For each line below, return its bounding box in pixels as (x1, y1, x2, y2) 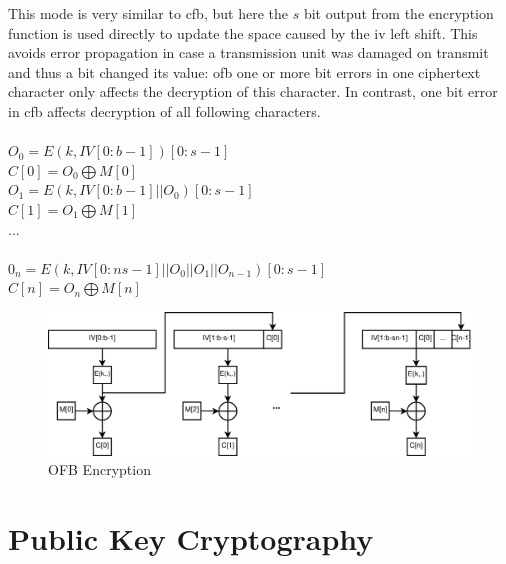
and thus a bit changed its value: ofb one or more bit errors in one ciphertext (8, 61, 481, 82)
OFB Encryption (48, 459, 151, 480)
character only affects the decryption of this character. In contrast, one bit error (8, 81, 498, 102)
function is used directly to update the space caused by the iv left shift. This (8, 22, 478, 43)
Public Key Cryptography (8, 517, 374, 558)
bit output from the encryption (303, 3, 494, 23)
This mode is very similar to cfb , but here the (8, 3, 288, 23)
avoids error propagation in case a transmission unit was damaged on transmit (8, 42, 489, 63)
